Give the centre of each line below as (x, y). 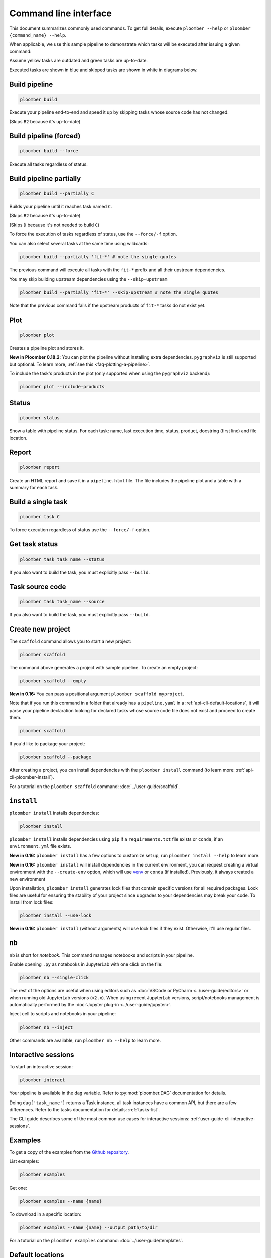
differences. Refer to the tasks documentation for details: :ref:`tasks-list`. (85, 1109)
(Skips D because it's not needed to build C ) (54, 225)
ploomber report (40, 467)
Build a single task (38, 502)
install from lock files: (31, 902)
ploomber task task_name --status (62, 559)
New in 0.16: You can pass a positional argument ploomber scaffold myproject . (97, 694)
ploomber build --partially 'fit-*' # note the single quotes (98, 257)
